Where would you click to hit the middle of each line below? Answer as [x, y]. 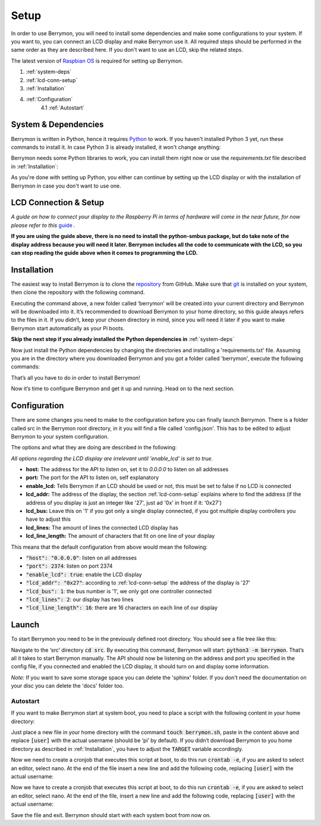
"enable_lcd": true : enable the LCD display [84, 574]
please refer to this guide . [43, 225]
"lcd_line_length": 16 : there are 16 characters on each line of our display [122, 608]
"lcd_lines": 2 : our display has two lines [80, 599]
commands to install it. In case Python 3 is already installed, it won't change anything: [116, 147]
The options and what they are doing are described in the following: [94, 448]
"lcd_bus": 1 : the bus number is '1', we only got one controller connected [119, 591]
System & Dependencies [57, 125]
